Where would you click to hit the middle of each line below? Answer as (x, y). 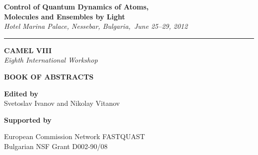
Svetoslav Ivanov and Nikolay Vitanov (62, 103)
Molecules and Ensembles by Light (64, 16)
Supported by (28, 119)
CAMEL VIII (28, 50)
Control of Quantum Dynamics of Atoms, (76, 6)
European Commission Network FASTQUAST (75, 136)
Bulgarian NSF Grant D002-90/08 (56, 146)
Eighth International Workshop (51, 60)
